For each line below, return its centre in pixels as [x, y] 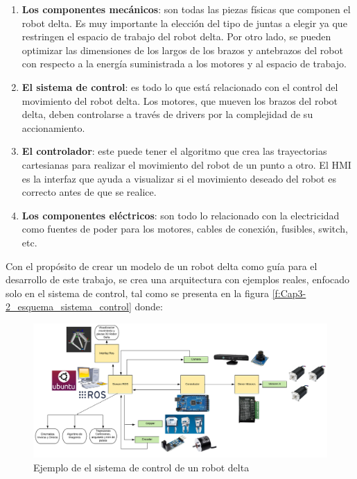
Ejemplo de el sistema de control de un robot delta [141, 467]
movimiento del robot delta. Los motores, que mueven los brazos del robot [180, 100]
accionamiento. [53, 127]
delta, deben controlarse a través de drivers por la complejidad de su [167, 114]
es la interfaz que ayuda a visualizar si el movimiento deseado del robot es [179, 178]
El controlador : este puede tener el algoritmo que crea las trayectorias [174, 151]
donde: [149, 306]
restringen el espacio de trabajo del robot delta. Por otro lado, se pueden [176, 36]
